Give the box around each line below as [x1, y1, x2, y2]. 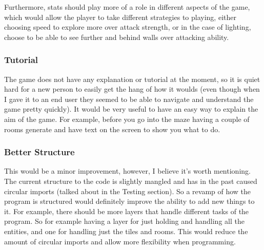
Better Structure [4, 145, 75, 158]
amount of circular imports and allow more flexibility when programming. [4, 236, 236, 246]
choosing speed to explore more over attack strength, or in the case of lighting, [4, 22, 251, 32]
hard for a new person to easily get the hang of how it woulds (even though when [4, 84, 260, 94]
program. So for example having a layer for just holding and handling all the [4, 216, 245, 226]
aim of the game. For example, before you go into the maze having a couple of [4, 113, 250, 124]
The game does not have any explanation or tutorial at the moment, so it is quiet [4, 73, 260, 84]
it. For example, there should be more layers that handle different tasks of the [4, 205, 249, 216]
